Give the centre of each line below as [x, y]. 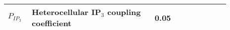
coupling [124, 12]
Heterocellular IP [67, 12]
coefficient [52, 23]
